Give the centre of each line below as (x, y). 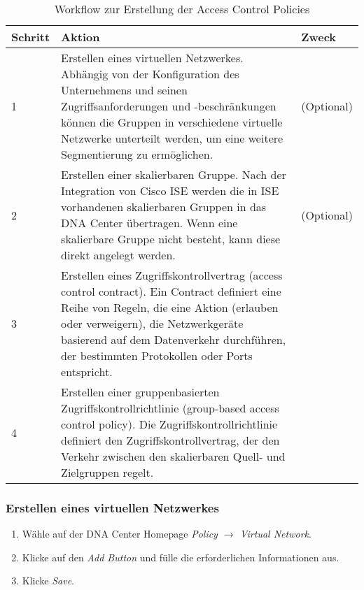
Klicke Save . (48, 581)
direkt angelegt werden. (118, 255)
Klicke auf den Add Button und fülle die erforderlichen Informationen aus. (181, 557)
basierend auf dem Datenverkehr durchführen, (174, 339)
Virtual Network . (275, 534)
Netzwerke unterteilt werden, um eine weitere (172, 138)
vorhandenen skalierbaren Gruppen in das (164, 207)
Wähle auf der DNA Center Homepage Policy (120, 534)
